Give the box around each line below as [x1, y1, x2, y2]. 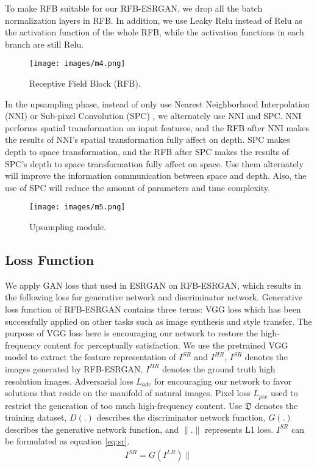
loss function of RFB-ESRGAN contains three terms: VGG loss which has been [5, 303, 301, 316]
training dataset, [5, 411, 67, 424]
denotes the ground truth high [162, 362, 276, 375]
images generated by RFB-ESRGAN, [5, 362, 143, 375]
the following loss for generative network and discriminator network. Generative [5, 291, 302, 303]
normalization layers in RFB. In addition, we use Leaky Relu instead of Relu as [5, 13, 302, 26]
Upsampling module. [29, 220, 107, 233]
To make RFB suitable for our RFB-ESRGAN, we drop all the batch [5, 2, 263, 14]
